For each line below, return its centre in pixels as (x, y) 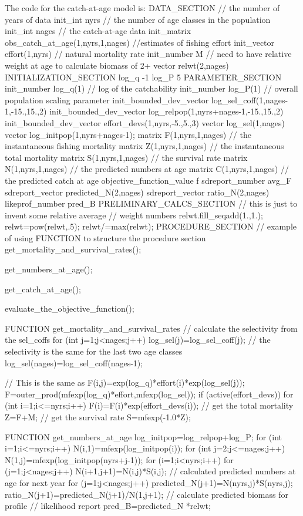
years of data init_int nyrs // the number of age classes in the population (138, 19)
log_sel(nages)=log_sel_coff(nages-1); (74, 362)
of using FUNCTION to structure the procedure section (105, 237)
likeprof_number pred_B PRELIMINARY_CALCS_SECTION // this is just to (151, 203)
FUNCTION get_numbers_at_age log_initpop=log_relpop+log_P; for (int (143, 436)
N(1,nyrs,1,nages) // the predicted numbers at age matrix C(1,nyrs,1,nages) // (147, 169)
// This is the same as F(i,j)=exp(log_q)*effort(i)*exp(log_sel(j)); (125, 382)
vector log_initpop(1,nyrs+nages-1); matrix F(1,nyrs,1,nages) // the (128, 134)
